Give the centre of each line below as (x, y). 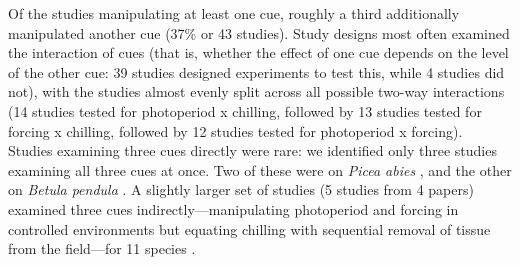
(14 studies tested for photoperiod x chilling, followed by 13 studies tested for (245, 110)
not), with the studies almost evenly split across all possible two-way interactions (256, 91)
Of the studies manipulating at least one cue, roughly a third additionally (234, 13)
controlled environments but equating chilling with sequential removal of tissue (249, 228)
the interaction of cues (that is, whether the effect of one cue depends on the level (258, 52)
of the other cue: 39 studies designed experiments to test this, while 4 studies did (256, 71)
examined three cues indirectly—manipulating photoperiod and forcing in (233, 208)
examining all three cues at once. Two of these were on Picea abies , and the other (260, 169)
